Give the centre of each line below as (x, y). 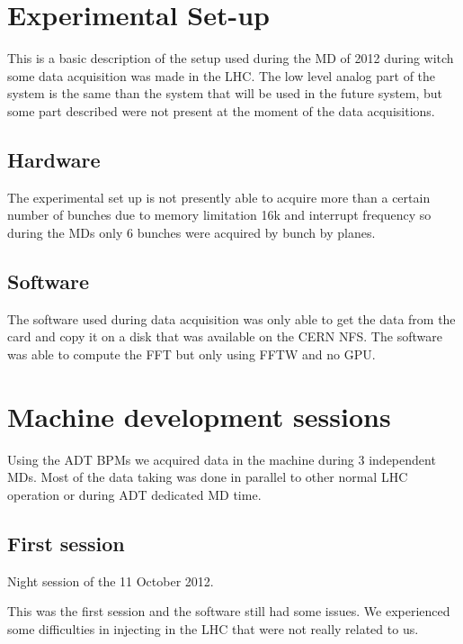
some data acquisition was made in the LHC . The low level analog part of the (222, 75)
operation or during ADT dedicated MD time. (134, 494)
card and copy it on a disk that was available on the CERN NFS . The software (225, 336)
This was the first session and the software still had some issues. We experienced (229, 611)
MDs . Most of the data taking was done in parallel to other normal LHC (208, 477)
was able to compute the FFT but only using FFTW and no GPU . (191, 354)
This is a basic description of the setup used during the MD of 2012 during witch (231, 58)
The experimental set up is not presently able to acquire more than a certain (219, 197)
